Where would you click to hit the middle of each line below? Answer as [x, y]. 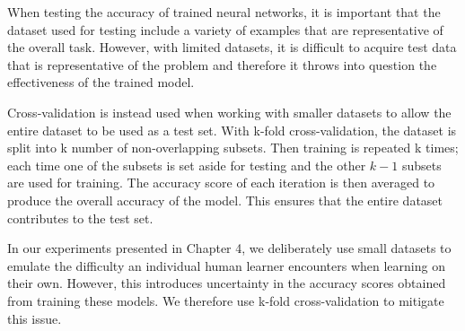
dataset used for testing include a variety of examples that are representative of [225, 29]
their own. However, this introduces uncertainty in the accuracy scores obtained [227, 283]
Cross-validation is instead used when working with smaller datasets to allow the [229, 112]
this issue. [35, 318]
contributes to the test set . [80, 218]
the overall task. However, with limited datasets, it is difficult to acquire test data [232, 47]
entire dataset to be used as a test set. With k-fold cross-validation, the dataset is [232, 130]
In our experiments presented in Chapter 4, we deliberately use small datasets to [229, 248]
